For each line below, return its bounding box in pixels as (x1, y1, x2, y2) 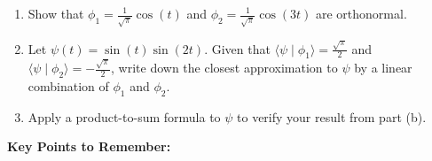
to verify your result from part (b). (237, 107, 427, 126)
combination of (27, 76, 109, 95)
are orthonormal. (315, 4, 407, 22)
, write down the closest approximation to (111, 58, 338, 77)
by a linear (354, 58, 412, 77)
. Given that (204, 39, 271, 57)
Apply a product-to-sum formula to (27, 107, 221, 126)
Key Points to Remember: (7, 137, 171, 156)
